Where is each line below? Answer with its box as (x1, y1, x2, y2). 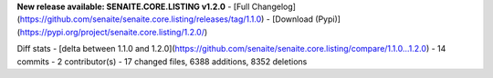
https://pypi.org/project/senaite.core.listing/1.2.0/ (19, 26, 205, 37)
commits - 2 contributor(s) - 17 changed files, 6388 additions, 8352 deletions (16, 55, 308, 67)
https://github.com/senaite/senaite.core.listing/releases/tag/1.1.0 (19, 14, 262, 24)
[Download (272, 14, 314, 24)
